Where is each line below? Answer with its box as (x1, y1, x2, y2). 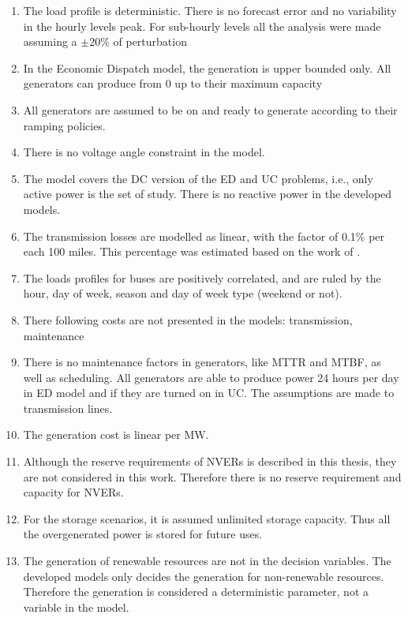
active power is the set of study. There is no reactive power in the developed (23, 185, 392, 202)
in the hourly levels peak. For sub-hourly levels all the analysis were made (23, 17, 381, 34)
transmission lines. (23, 399, 113, 416)
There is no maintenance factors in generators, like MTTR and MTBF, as (23, 354, 381, 370)
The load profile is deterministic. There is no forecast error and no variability (23, 2, 397, 18)
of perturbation (113, 33, 187, 50)
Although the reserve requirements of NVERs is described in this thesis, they (23, 453, 397, 470)
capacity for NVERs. (23, 484, 124, 500)
